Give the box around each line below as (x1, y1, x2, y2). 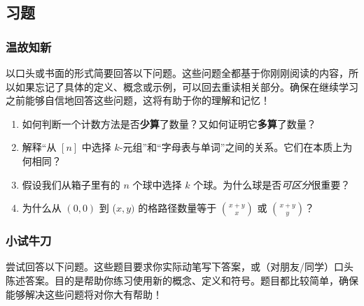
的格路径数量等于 (138, 201, 217, 215)
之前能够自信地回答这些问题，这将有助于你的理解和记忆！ (6, 93, 270, 108)
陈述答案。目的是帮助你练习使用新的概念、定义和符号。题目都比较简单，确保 (6, 272, 358, 287)
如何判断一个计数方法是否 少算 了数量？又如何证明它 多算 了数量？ (22, 116, 316, 131)
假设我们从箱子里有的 (22, 177, 120, 191)
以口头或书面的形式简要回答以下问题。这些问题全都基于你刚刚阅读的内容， (6, 66, 349, 80)
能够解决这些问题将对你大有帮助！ (6, 286, 162, 301)
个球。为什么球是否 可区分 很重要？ (193, 177, 351, 191)
